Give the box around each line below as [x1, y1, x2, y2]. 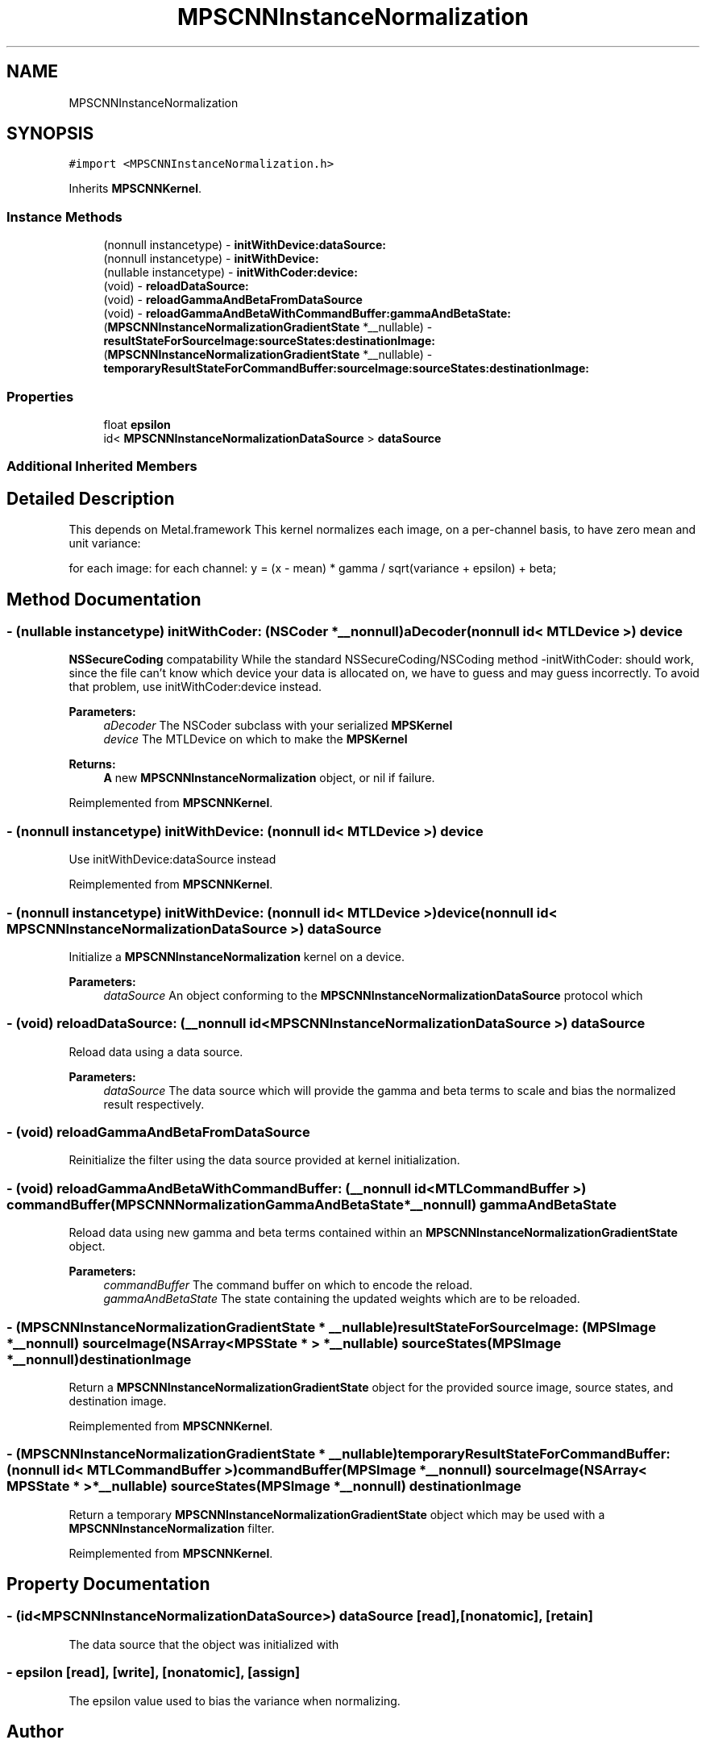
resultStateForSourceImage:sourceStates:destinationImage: [103, 334, 435, 348]
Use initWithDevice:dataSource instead [69, 852, 276, 867]
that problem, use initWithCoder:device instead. [69, 680, 322, 694]
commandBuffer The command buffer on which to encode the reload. [103, 1278, 473, 1292]
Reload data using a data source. [69, 1044, 243, 1059]
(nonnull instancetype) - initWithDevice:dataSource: [103, 238, 386, 252]
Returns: [69, 757, 116, 772]
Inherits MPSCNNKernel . [69, 181, 201, 196]
